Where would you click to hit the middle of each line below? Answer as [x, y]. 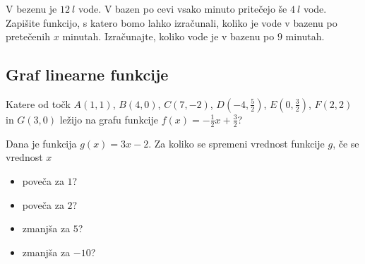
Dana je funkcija [41, 143]
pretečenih [28, 36]
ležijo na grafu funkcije [109, 119]
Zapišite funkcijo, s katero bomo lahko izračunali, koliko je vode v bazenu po [172, 22]
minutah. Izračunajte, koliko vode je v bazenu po [168, 36]
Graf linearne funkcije [87, 74]
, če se [346, 143]
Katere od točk [38, 103]
